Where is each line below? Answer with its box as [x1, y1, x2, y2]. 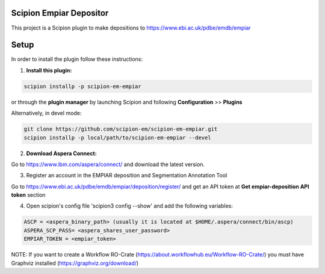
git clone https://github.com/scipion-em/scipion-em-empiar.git [23, 126, 218, 133]
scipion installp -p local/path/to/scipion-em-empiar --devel [23, 134, 211, 141]
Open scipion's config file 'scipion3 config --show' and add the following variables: [26, 202, 233, 209]
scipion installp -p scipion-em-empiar [23, 83, 141, 90]
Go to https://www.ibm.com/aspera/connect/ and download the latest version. [11, 161, 205, 168]
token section [11, 191, 46, 199]
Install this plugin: [26, 66, 72, 74]
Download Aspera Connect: [26, 150, 97, 157]
